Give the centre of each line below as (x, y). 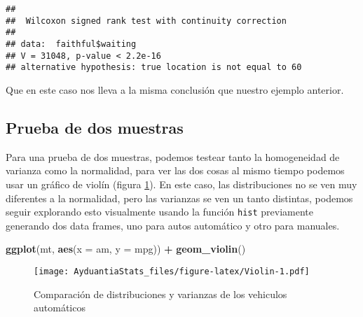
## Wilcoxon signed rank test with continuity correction (146, 21)
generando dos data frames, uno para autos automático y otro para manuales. (173, 225)
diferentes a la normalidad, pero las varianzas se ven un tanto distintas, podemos (179, 198)
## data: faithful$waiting (71, 44)
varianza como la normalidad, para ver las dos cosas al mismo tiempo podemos (175, 170)
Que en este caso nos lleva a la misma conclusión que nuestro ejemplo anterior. (175, 89)
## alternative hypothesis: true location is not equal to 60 (154, 68)
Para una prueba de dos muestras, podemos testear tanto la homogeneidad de (173, 156)
